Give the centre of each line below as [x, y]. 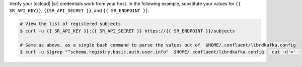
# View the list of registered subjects [70, 24]
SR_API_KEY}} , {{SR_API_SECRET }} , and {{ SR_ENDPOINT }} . [79, 10]
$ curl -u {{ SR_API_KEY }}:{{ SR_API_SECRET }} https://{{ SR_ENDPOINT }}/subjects [127, 31]
